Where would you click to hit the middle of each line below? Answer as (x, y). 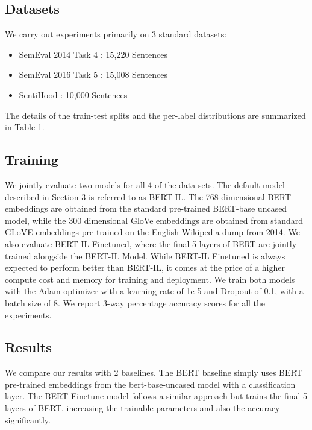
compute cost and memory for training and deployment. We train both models (150, 279)
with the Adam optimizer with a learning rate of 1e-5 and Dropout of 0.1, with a (154, 291)
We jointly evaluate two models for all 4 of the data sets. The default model (145, 184)
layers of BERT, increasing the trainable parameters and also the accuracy (142, 408)
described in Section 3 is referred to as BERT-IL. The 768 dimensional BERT (148, 196)
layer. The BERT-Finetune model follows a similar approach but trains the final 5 (156, 396)
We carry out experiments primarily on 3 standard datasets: (116, 34)
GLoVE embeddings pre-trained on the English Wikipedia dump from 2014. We (152, 232)
